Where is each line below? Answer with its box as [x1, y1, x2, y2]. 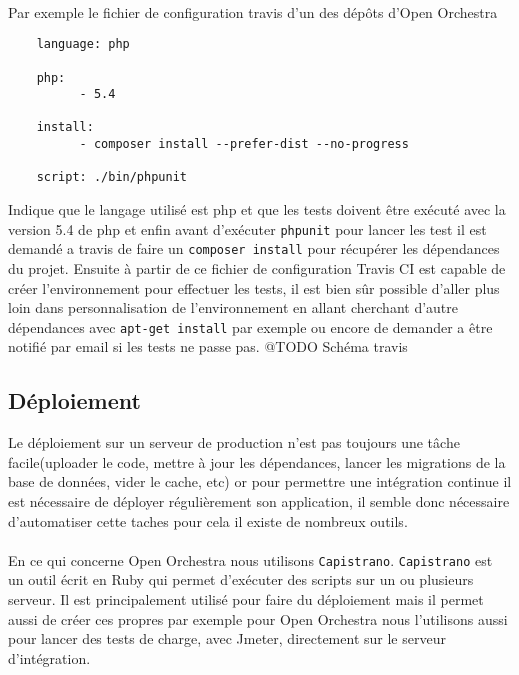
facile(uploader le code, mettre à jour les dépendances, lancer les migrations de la [8, 451, 506, 472]
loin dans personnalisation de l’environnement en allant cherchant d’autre [8, 297, 458, 318]
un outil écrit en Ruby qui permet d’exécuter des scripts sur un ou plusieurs [8, 569, 474, 590]
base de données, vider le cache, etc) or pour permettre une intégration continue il [8, 471, 512, 492]
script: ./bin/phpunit [36, 170, 187, 185]
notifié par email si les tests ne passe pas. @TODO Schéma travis [8, 336, 408, 357]
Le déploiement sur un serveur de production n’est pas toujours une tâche [8, 432, 460, 453]
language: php [36, 37, 130, 52]
